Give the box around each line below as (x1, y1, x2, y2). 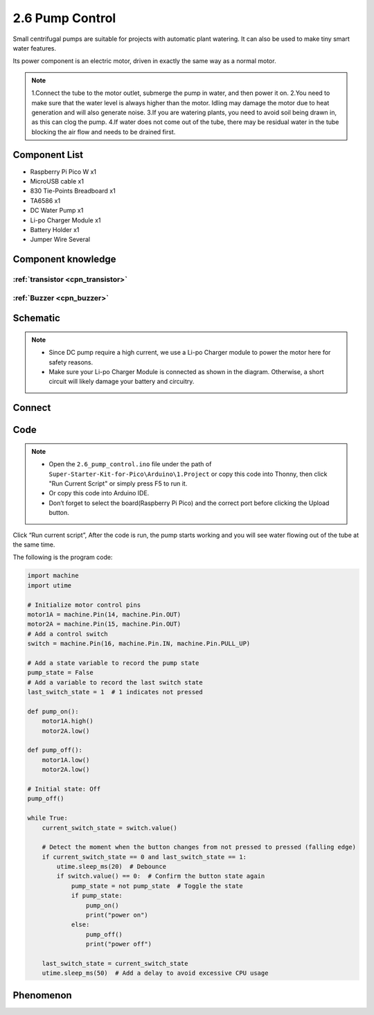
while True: (27, 814, 69, 822)
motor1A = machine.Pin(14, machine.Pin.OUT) (27, 610, 181, 618)
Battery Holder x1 (30, 225, 80, 233)
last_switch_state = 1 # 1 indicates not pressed (27, 688, 204, 696)
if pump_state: (71, 892, 123, 900)
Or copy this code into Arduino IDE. (48, 489, 150, 497)
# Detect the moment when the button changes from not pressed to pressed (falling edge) (42, 843, 357, 851)
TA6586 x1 (30, 196, 61, 204)
